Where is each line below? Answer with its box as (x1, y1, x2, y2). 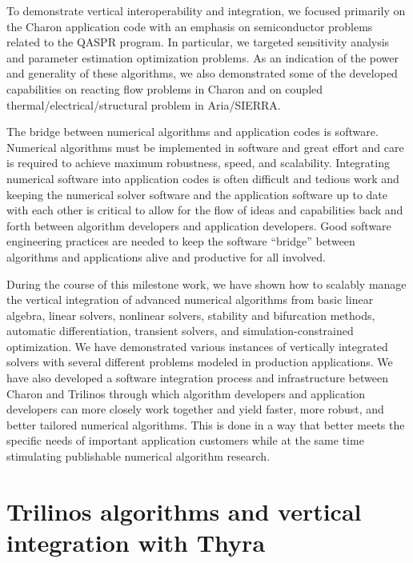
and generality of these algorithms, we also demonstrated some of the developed (6, 65, 398, 82)
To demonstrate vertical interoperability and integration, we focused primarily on (6, 2, 406, 18)
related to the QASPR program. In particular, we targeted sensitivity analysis (6, 34, 390, 50)
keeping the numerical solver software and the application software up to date (6, 186, 387, 202)
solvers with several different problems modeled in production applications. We (6, 353, 393, 370)
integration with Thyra (6, 526, 266, 558)
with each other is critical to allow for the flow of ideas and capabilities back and (6, 202, 403, 218)
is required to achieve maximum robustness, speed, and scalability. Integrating (6, 154, 390, 171)
